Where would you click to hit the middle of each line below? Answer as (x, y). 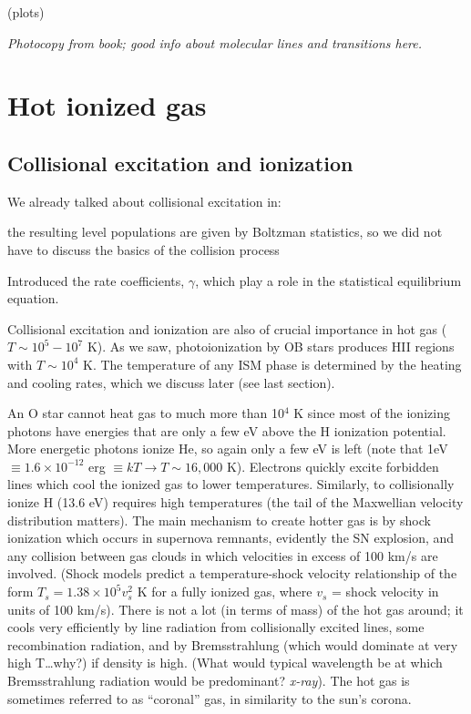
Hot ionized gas (107, 105)
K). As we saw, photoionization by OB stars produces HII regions (271, 347)
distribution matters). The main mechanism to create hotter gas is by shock (219, 520)
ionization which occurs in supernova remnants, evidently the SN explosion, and (231, 538)
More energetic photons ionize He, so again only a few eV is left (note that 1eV (228, 449)
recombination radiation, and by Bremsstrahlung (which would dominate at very (233, 644)
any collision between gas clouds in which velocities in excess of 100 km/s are (223, 555)
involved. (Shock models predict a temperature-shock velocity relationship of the (232, 573)
